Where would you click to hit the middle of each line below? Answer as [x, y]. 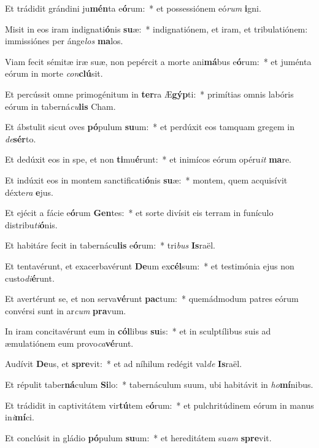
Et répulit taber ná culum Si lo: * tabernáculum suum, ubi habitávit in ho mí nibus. [159, 384]
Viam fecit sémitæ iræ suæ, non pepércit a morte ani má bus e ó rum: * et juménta [158, 61]
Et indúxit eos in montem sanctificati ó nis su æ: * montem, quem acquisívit [146, 180]
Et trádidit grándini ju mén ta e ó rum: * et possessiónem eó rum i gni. [133, 8]
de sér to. [21, 138]
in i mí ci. [20, 417]
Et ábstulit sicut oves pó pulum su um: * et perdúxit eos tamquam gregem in [150, 127]
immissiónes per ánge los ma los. [64, 41]
